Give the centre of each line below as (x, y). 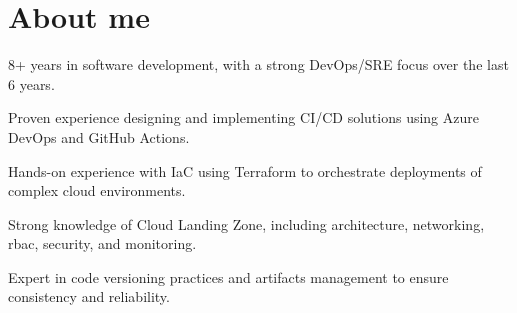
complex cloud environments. (97, 190)
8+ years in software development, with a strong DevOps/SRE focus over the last (258, 64)
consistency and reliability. (89, 296)
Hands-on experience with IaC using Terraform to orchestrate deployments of (245, 170)
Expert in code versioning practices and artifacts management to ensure (228, 276)
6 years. (31, 83)
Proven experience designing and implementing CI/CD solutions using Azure (243, 117)
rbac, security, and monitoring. (102, 243)
